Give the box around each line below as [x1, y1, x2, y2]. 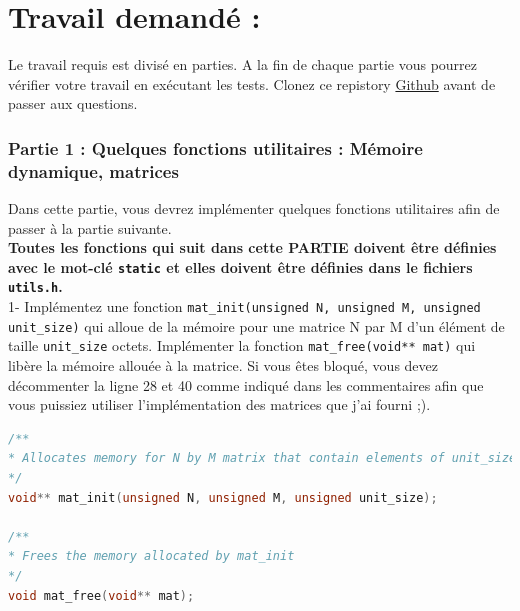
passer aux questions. [8, 93, 138, 114]
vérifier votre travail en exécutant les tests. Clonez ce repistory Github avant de [8, 73, 496, 94]
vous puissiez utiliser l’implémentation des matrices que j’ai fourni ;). [8, 394, 431, 415]
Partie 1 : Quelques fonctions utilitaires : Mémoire [8, 135, 423, 160]
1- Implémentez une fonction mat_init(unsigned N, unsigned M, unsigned [8, 296, 481, 317]
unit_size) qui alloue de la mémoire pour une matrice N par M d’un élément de [8, 315, 505, 336]
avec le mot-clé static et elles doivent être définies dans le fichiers [8, 256, 473, 277]
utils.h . [8, 276, 63, 297]
